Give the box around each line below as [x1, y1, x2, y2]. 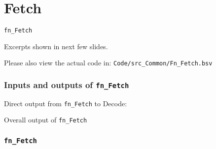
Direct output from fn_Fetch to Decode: [4, 98, 127, 108]
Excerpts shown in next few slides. [4, 41, 108, 51]
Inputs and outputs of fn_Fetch [4, 78, 129, 90]
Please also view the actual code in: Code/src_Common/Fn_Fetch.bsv [4, 58, 213, 68]
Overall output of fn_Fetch [4, 115, 87, 125]
